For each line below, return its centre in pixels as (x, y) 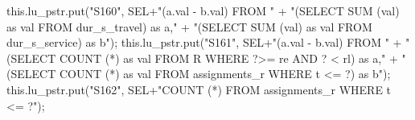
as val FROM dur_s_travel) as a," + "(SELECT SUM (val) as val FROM (189, 26)
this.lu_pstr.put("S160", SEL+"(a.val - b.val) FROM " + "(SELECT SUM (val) (203, 10)
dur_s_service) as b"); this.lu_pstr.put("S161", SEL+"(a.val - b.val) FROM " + (204, 42)
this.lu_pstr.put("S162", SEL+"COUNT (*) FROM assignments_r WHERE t (199, 89)
